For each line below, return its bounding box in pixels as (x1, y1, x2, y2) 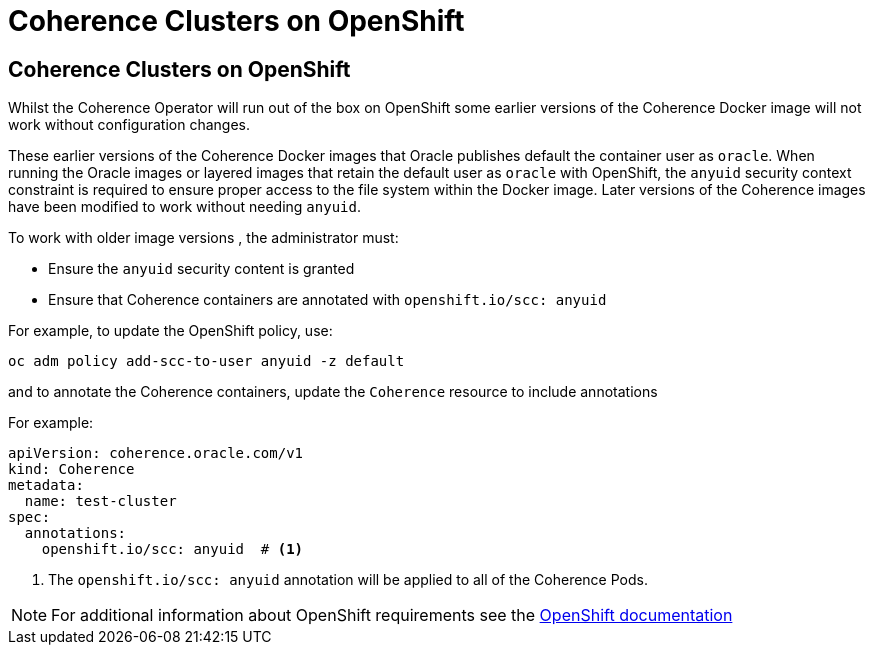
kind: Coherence (8, 461, 135, 478)
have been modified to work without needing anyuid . (8, 198, 361, 216)
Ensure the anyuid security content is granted (48, 260, 355, 278)
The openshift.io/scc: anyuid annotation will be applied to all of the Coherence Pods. (48, 571, 648, 589)
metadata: (8, 477, 84, 494)
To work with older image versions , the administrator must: (8, 229, 399, 247)
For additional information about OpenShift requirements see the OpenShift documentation (51, 605, 733, 626)
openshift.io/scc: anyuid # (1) (41, 541, 304, 558)
